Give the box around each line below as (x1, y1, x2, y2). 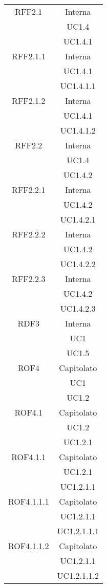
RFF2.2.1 (12, 184, 46, 195)
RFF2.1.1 (12, 50, 46, 62)
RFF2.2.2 (12, 228, 46, 240)
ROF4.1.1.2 (8, 540, 49, 552)
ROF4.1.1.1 (8, 495, 49, 507)
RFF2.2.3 (12, 273, 46, 285)
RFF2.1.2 (12, 95, 46, 106)
